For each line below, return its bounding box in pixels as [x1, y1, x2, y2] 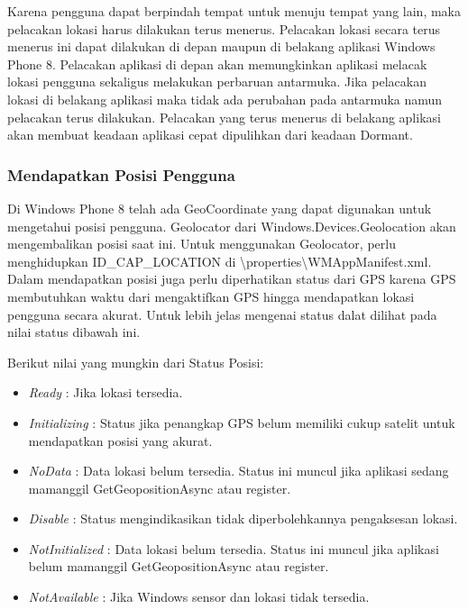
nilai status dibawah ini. [7, 323, 141, 341]
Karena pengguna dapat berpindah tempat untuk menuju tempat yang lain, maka [7, 2, 461, 20]
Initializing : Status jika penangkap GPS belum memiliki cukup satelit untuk [28, 413, 455, 432]
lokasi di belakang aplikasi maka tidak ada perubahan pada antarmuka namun [7, 89, 443, 108]
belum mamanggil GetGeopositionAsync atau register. [28, 557, 329, 576]
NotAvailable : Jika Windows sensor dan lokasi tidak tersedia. [28, 587, 370, 606]
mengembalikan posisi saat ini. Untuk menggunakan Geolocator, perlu [7, 234, 396, 253]
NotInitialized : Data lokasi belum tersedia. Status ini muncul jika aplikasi [28, 539, 439, 558]
